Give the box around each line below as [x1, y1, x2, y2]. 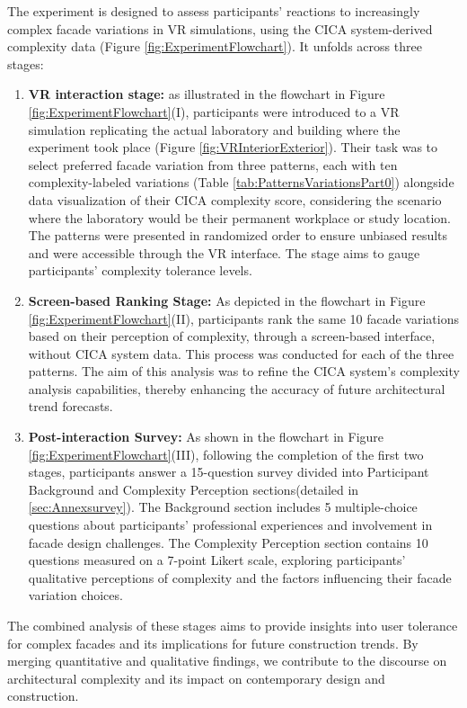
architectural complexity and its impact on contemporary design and [7, 668, 385, 687]
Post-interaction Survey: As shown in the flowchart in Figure [28, 427, 384, 446]
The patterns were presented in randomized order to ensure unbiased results [28, 226, 448, 245]
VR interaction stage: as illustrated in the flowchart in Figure [28, 85, 385, 103]
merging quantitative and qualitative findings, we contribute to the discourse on [7, 651, 447, 670]
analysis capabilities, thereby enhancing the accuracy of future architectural [28, 379, 445, 398]
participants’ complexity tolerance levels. [28, 261, 252, 280]
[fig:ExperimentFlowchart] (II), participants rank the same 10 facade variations [28, 309, 459, 327]
